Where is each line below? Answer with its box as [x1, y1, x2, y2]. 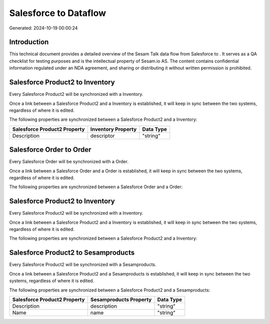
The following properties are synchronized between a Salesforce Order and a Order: [9, 184, 182, 190]
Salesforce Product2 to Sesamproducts [9, 249, 135, 257]
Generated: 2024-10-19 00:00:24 [9, 25, 78, 31]
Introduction [9, 38, 49, 46]
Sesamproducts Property [90, 296, 152, 303]
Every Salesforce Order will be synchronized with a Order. [9, 159, 128, 165]
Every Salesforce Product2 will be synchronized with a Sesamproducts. [9, 262, 156, 268]
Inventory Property [90, 125, 137, 132]
